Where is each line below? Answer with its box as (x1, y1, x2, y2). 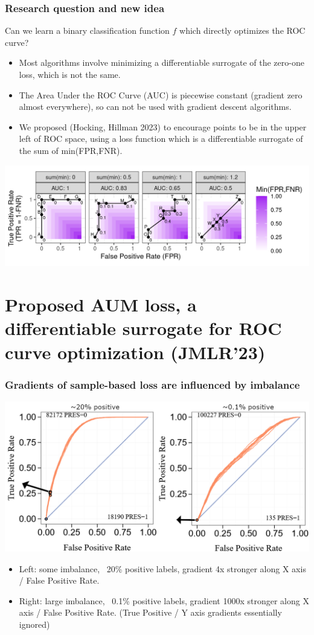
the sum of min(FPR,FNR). (19, 144, 123, 156)
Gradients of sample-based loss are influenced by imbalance (5, 377, 300, 392)
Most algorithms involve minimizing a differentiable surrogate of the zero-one (19, 56, 304, 69)
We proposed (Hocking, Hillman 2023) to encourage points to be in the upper (19, 120, 307, 133)
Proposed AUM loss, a (5, 292, 197, 317)
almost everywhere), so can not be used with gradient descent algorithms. (19, 100, 292, 113)
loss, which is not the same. (19, 68, 121, 80)
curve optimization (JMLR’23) (5, 339, 266, 364)
